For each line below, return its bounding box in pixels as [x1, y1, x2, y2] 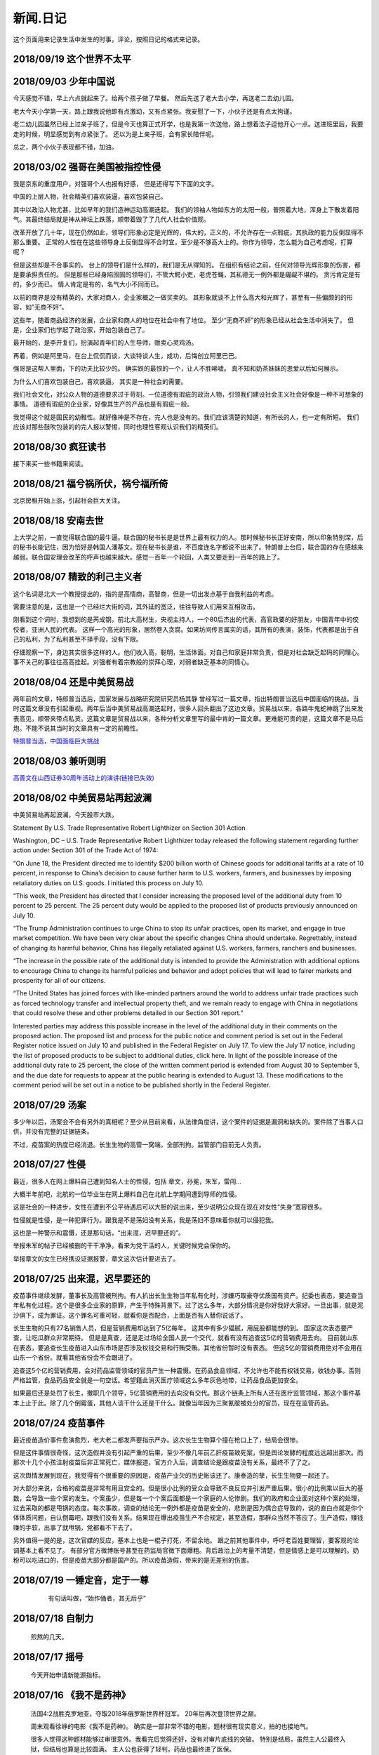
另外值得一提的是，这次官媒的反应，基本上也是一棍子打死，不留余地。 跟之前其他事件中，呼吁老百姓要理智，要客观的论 [13, 1536, 359, 1544]
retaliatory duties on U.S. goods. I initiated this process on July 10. [13, 878, 204, 887]
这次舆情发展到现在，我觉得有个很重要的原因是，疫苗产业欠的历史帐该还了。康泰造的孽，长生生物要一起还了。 [13, 1471, 333, 1479]
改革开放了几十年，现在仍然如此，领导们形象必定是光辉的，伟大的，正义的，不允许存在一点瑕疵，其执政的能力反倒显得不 [13, 228, 364, 237]
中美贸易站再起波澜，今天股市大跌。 [13, 811, 118, 819]
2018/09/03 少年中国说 [13, 76, 115, 88]
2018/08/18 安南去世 [13, 515, 104, 526]
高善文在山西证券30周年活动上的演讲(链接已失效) [13, 774, 154, 782]
